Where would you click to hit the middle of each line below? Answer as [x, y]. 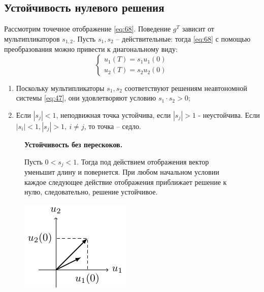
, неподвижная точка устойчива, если [113, 115]
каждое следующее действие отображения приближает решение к [126, 182]
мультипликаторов [32, 38]
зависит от [198, 29]
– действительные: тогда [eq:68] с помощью [183, 38]
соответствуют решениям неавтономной [186, 88]
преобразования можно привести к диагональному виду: [91, 49]
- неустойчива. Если [229, 115]
